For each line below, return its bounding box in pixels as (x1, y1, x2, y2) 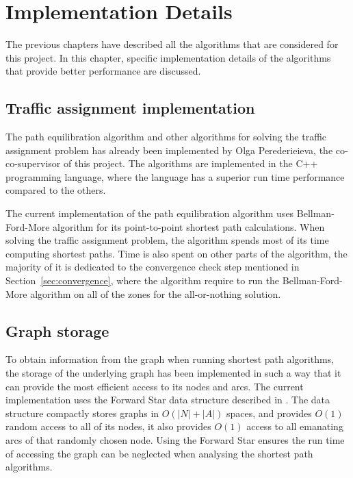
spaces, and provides (226, 405, 312, 420)
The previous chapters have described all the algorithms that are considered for (5, 37, 339, 51)
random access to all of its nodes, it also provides (5, 419, 211, 433)
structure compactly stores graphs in (5, 405, 159, 420)
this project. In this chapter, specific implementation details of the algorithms (5, 50, 331, 64)
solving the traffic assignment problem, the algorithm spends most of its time (5, 233, 329, 247)
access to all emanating (246, 419, 343, 433)
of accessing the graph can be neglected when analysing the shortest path (5, 446, 313, 460)
